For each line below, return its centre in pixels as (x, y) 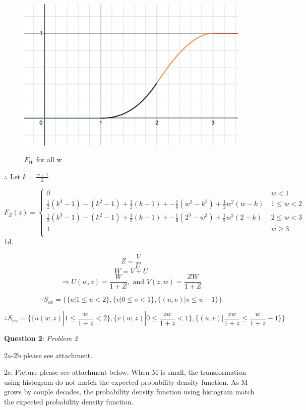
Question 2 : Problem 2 (41, 338)
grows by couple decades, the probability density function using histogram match (129, 392)
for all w (49, 159)
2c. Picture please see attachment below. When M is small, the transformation (125, 372)
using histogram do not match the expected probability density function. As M (126, 382)
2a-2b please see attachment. (48, 355)
